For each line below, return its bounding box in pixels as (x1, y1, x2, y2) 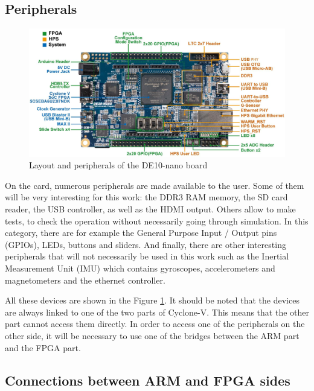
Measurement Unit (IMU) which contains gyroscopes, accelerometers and (5, 261, 275, 274)
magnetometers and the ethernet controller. (5, 273, 165, 286)
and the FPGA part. (5, 341, 81, 354)
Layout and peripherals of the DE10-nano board (29, 159, 208, 171)
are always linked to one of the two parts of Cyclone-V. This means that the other (5, 305, 309, 318)
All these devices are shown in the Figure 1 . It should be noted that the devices (5, 294, 300, 307)
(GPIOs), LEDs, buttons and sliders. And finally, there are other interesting (5, 238, 286, 250)
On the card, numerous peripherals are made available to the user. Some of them (5, 179, 304, 191)
